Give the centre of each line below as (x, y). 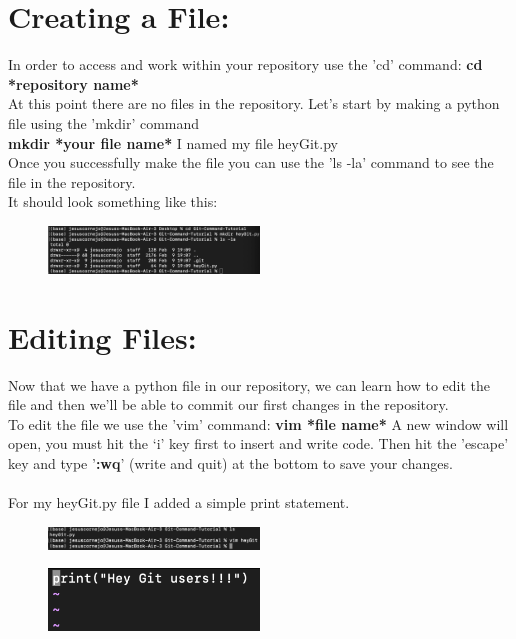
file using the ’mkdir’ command (104, 122)
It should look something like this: (113, 201)
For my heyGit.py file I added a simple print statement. (179, 502)
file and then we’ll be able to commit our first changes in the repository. (228, 404)
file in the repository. (72, 181)
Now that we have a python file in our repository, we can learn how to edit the (249, 384)
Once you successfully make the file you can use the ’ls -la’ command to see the (251, 162)
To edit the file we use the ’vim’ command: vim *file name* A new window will (258, 423)
